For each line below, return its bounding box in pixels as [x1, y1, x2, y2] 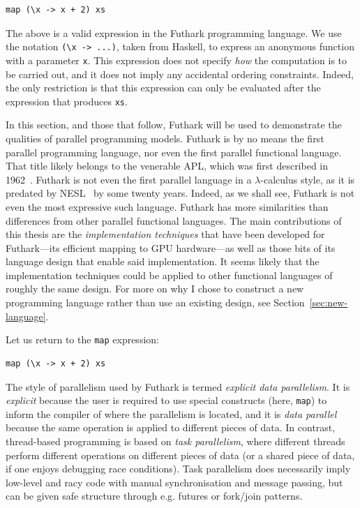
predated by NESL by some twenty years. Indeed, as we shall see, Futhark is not [6, 186, 355, 200]
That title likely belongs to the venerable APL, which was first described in [6, 158, 329, 173]
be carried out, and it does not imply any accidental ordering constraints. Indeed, [6, 66, 354, 81]
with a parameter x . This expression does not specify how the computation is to [6, 52, 347, 67]
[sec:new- [309, 295, 348, 310]
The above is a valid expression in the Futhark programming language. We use [6, 25, 342, 40]
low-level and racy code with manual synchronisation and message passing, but [6, 475, 343, 489]
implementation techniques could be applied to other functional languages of [6, 267, 333, 282]
